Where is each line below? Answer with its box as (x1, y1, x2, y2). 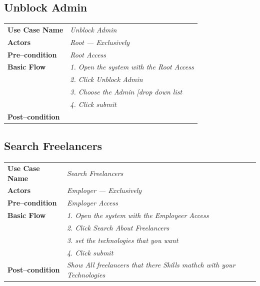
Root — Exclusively (70, 36, 130, 47)
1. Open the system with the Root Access (70, 61, 194, 72)
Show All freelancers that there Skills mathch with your (66, 259, 235, 270)
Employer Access (66, 197, 118, 208)
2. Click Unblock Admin (70, 74, 143, 84)
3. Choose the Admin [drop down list (70, 86, 182, 97)
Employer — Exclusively (66, 185, 142, 195)
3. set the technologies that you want (66, 234, 178, 245)
